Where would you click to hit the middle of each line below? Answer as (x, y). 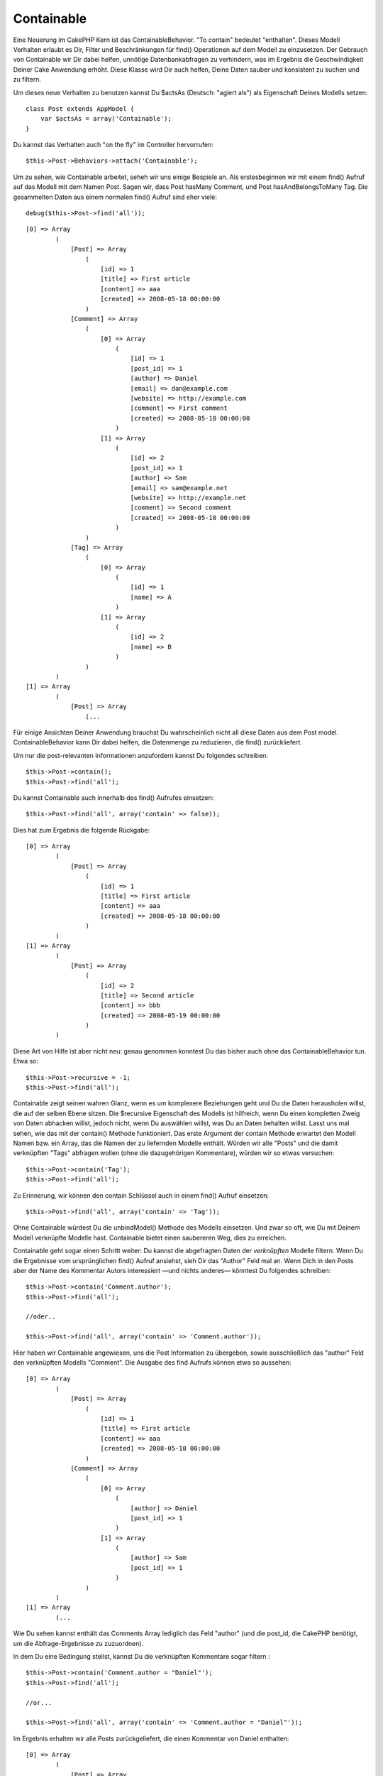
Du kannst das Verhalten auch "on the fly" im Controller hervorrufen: (113, 145)
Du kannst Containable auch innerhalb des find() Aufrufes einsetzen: (113, 797)
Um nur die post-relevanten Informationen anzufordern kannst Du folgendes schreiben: (141, 755)
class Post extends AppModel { (80, 109)
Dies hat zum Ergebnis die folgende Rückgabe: (82, 830)
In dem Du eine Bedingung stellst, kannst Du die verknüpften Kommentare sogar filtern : (141, 1656)
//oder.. (41, 1317)
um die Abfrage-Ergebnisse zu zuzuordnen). (78, 1643)
